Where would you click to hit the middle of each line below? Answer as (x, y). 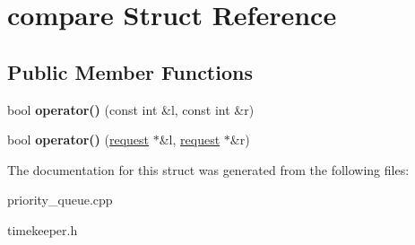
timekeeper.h (43, 229)
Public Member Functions (130, 71)
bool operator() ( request (78, 140)
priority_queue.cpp (60, 200)
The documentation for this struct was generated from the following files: (208, 169)
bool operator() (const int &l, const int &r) (131, 109)
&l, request (190, 140)
